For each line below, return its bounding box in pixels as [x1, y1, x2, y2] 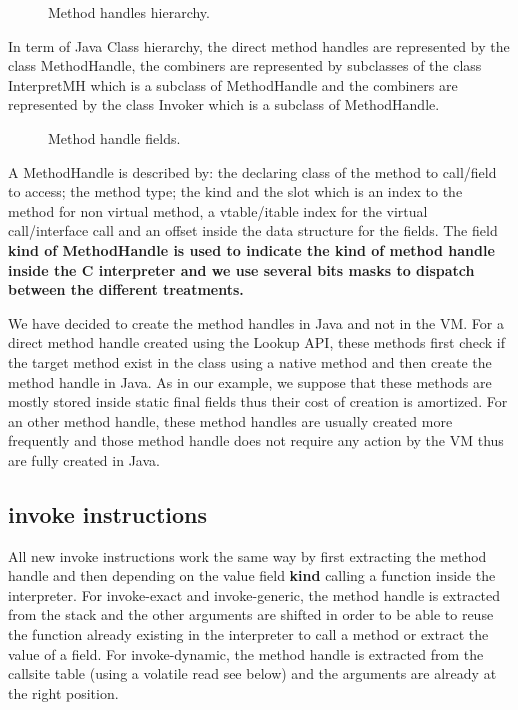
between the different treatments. [8, 279, 244, 300]
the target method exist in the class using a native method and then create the [8, 351, 492, 372]
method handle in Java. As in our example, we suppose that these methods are [8, 371, 492, 392]
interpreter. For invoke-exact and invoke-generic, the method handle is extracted [8, 584, 501, 605]
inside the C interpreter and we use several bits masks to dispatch [8, 259, 475, 280]
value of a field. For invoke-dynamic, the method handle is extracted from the [8, 643, 484, 664]
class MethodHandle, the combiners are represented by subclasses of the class [8, 55, 482, 76]
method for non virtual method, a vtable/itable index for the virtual [8, 200, 428, 221]
